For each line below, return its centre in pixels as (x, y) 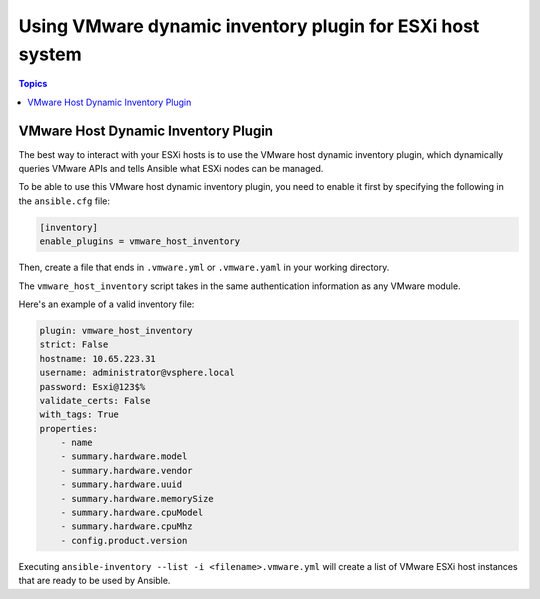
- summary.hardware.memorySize (137, 498)
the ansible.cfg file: (64, 201)
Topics (33, 84)
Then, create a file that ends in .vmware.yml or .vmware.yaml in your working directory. (204, 267)
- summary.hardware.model (124, 456)
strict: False (74, 344)
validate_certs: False (95, 400)
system (50, 54)
